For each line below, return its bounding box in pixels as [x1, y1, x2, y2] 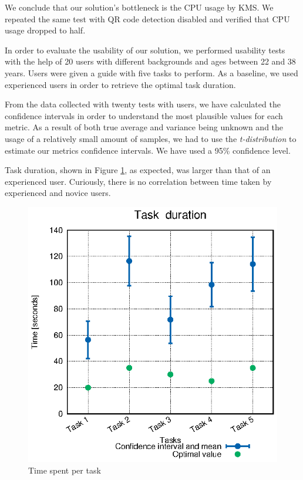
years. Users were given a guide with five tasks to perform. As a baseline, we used [5, 66, 298, 79]
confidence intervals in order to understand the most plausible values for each [5, 109, 283, 121]
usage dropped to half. [5, 24, 86, 36]
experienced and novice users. [5, 187, 111, 199]
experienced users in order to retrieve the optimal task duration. [5, 78, 236, 90]
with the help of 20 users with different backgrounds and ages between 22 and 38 [5, 55, 296, 67]
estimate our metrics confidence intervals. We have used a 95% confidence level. [5, 144, 291, 156]
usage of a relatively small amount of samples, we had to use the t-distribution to [5, 132, 297, 144]
